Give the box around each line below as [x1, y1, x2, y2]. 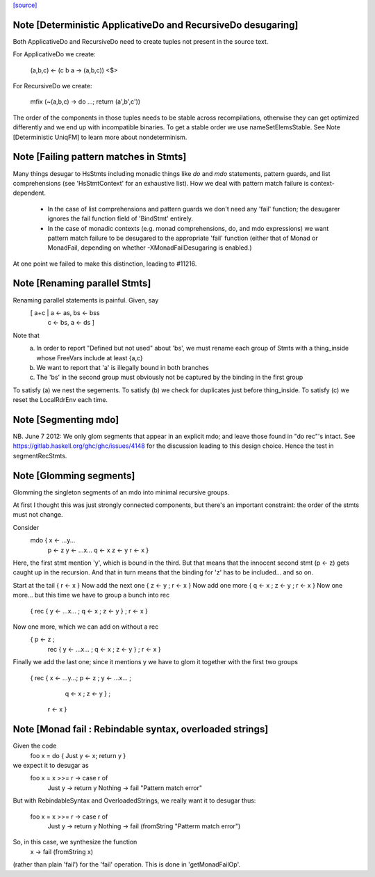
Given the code [12, 741, 57, 750]
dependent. [12, 188, 47, 198]
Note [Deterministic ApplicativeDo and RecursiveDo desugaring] [12, 19, 299, 31]
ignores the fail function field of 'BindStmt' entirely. [47, 214, 194, 223]
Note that [12, 331, 40, 339]
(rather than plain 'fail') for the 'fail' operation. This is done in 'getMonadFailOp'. [12, 860, 241, 869]
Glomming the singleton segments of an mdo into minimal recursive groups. [12, 488, 230, 497]
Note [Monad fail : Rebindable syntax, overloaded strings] [12, 723, 269, 735]
